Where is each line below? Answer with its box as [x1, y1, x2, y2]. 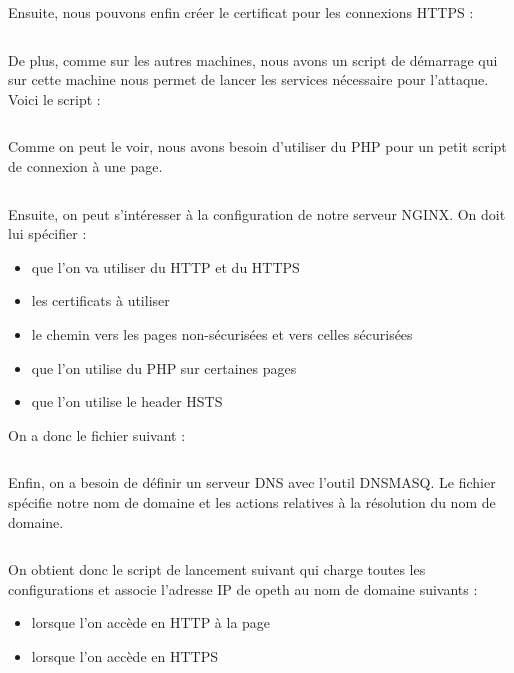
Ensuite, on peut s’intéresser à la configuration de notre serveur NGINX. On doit [8, 203, 506, 224]
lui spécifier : [8, 223, 87, 244]
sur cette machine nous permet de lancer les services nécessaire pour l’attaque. [8, 69, 489, 90]
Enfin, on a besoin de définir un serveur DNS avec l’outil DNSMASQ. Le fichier [8, 472, 496, 493]
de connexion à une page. [8, 155, 163, 176]
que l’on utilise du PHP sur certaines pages [31, 357, 297, 378]
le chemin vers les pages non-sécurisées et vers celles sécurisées [31, 323, 413, 344]
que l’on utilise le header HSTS [31, 391, 223, 412]
